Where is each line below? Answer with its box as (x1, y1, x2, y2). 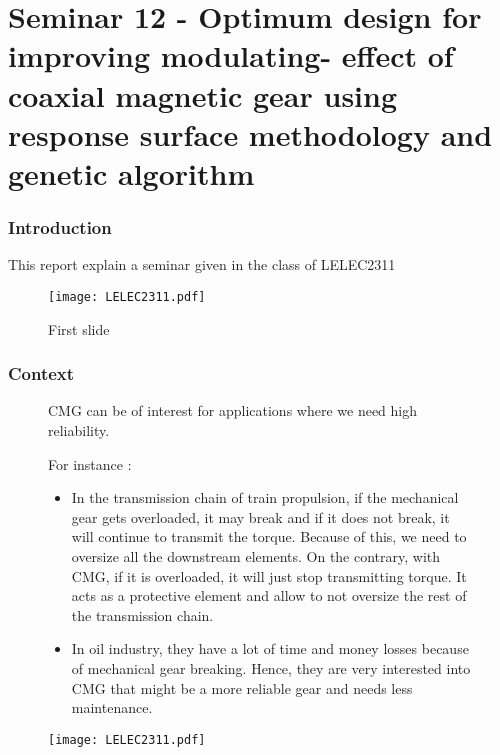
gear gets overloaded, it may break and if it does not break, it (71, 506, 450, 527)
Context (8, 361, 75, 386)
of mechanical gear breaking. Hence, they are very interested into (71, 657, 471, 678)
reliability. (48, 420, 110, 440)
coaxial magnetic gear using (8, 74, 398, 115)
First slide (48, 318, 110, 339)
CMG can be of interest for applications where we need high (48, 400, 418, 421)
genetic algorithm (8, 152, 255, 193)
